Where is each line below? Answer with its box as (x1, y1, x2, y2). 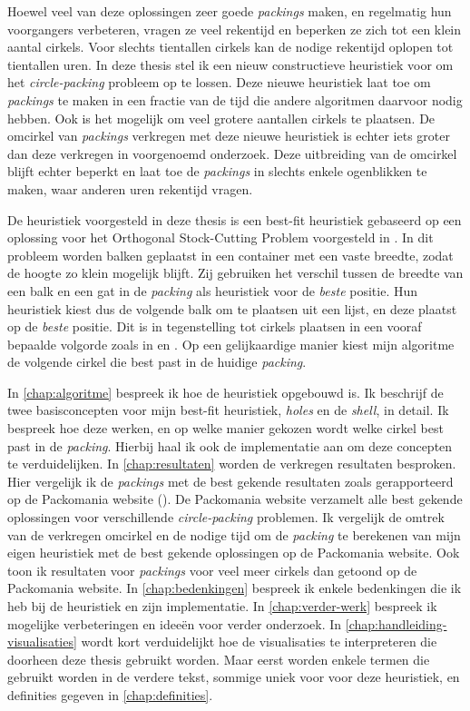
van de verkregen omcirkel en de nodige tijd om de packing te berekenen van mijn (7, 525, 461, 544)
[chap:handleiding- (345, 614, 447, 633)
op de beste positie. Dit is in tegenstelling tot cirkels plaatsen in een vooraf (7, 317, 422, 336)
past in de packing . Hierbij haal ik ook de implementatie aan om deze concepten (7, 436, 453, 455)
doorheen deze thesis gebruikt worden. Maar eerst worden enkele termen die (7, 649, 430, 668)
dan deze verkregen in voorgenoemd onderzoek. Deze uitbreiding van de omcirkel (7, 143, 457, 163)
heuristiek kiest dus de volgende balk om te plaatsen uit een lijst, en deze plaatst (7, 299, 457, 318)
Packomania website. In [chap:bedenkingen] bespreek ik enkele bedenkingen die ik (7, 578, 462, 597)
